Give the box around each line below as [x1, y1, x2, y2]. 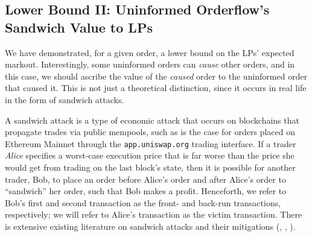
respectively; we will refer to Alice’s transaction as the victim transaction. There [5, 208, 302, 221]
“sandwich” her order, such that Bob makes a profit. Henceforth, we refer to [5, 185, 287, 197]
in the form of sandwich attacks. [5, 93, 124, 106]
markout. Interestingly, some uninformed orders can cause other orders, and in [5, 58, 295, 71]
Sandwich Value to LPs [5, 17, 153, 36]
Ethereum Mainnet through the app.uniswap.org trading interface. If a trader [5, 137, 296, 150]
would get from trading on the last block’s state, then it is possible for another [5, 161, 296, 173]
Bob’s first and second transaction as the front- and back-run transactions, [5, 196, 281, 209]
